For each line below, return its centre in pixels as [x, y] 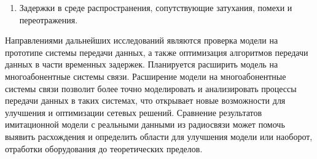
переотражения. [49, 19]
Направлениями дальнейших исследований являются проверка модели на [142, 40]
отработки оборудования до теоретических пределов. [104, 148]
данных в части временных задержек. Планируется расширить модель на [142, 64]
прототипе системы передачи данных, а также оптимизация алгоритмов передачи [157, 52]
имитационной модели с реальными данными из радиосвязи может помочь [145, 124]
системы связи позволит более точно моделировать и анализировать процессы [151, 88]
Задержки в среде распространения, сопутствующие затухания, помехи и [156, 7]
